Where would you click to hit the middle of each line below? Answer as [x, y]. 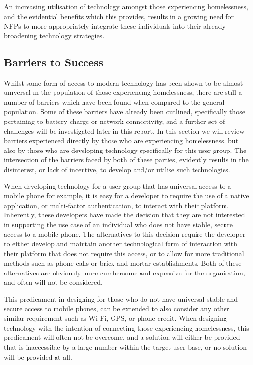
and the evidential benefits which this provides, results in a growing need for [119, 16]
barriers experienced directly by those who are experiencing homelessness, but [121, 140]
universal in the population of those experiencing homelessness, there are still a [123, 92]
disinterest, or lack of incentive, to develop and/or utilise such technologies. [117, 169]
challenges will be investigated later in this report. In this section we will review [124, 131]
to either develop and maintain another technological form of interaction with [121, 244]
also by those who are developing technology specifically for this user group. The [125, 150]
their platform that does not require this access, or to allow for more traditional [124, 253]
